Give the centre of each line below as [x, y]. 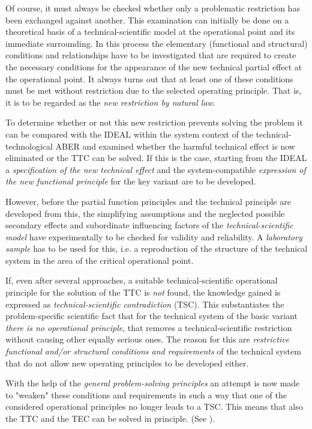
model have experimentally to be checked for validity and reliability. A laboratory [154, 236]
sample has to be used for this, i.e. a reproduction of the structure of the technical [157, 248]
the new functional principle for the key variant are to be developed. [131, 181]
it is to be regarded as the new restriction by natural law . [110, 102]
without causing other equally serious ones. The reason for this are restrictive [147, 339]
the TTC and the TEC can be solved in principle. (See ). [110, 418]
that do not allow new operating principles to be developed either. [127, 363]
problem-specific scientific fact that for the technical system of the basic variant [151, 316]
